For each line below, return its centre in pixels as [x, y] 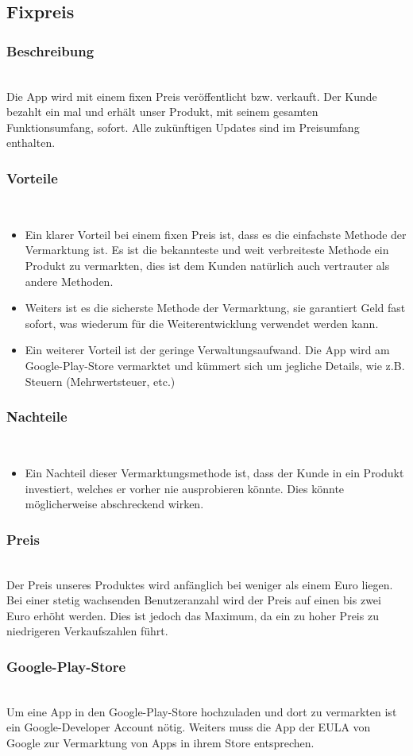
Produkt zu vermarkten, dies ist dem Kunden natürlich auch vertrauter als [207, 265]
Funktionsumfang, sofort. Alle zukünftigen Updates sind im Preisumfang [183, 127]
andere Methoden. [69, 281]
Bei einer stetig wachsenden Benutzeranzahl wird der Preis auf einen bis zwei [194, 600]
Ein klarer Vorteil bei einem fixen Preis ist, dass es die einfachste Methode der [216, 234]
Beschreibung [50, 50]
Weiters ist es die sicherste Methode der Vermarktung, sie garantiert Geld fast [215, 308]
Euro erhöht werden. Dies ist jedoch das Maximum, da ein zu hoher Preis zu [193, 615]
